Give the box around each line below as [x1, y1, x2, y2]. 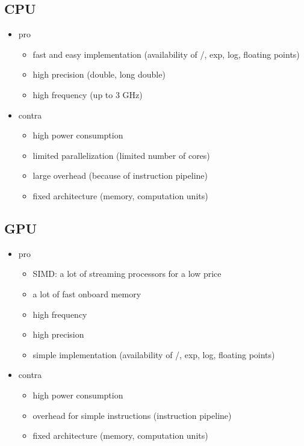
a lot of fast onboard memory [33, 287, 141, 300]
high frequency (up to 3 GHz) [33, 88, 143, 101]
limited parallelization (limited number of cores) [33, 149, 210, 161]
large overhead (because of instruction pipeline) [33, 169, 208, 182]
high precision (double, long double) [33, 68, 166, 81]
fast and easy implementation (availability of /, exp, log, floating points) [33, 48, 300, 60]
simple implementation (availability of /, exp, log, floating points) [33, 348, 275, 361]
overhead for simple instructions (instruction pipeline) [33, 409, 232, 421]
